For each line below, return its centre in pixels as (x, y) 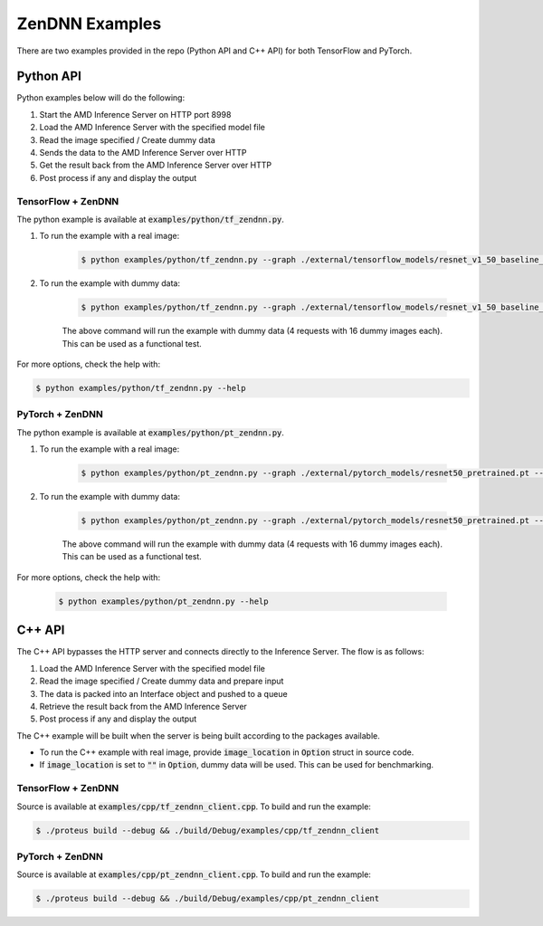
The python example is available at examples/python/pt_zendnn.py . (151, 432)
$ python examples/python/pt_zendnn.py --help (163, 601)
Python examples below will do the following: (101, 98)
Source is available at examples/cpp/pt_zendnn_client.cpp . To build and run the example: (194, 874)
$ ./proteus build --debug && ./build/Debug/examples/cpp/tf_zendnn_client (208, 830)
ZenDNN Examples (89, 24)
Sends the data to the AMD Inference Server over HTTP (143, 153)
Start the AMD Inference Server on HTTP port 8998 (135, 114)
